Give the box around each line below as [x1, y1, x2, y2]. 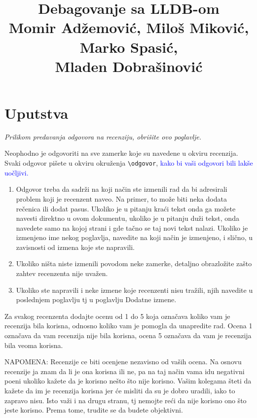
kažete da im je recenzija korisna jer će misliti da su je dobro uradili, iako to [4, 385, 235, 395]
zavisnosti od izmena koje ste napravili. [16, 242, 135, 252]
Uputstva [4, 103, 69, 123]
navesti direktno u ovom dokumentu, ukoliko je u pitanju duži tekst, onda [16, 213, 239, 223]
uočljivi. [4, 167, 29, 177]
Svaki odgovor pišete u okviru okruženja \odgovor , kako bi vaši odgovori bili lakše [4, 158, 253, 168]
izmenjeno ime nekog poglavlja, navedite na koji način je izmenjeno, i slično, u [16, 232, 253, 243]
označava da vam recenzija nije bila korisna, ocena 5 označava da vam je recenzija [4, 330, 252, 341]
